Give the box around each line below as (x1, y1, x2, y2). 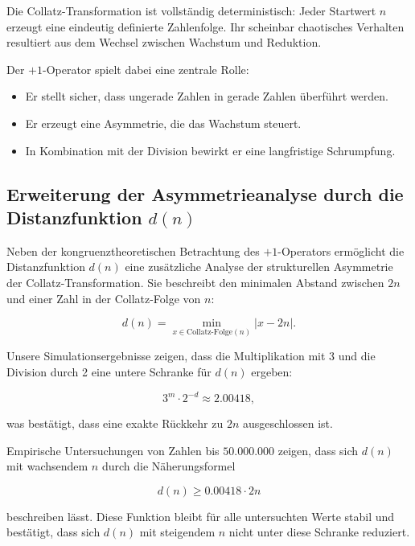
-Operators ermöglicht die (277, 242, 405, 259)
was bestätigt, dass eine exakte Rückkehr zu (6, 415, 224, 432)
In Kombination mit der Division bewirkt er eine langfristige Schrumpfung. (25, 142, 396, 158)
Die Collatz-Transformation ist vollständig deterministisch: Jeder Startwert (6, 2, 376, 18)
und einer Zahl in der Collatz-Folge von (6, 289, 201, 306)
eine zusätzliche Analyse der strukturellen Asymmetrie (125, 258, 393, 275)
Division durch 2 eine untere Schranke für (6, 363, 212, 380)
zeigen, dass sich (277, 441, 359, 458)
